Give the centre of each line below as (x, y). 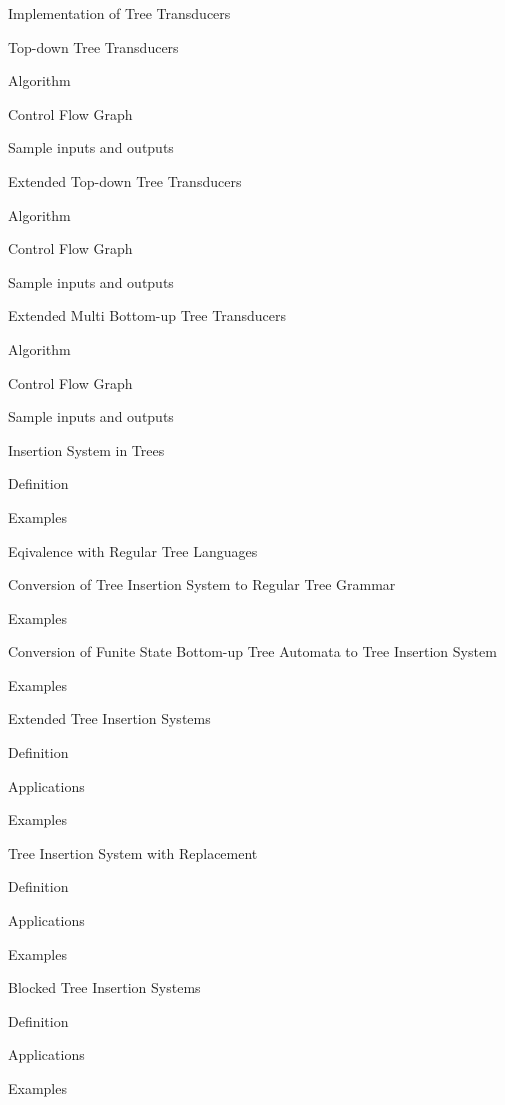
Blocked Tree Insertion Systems (104, 987)
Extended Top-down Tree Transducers (125, 180)
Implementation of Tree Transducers (119, 13)
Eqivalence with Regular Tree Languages (133, 550)
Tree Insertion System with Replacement (133, 852)
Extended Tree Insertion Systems (109, 718)
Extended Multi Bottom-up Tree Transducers (147, 315)
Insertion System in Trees (86, 449)
